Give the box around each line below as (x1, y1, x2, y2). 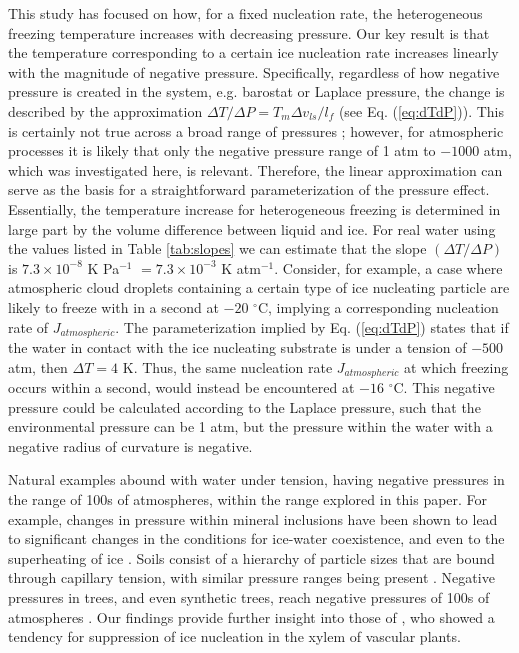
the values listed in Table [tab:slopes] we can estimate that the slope (8, 238, 427, 259)
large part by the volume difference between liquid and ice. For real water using (8, 218, 496, 239)
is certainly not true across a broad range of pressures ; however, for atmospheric (8, 120, 504, 141)
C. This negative (393, 377, 495, 397)
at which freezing (403, 356, 509, 377)
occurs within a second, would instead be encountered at (8, 377, 355, 397)
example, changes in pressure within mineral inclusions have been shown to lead (8, 508, 498, 529)
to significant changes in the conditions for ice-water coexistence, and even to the (8, 528, 505, 549)
